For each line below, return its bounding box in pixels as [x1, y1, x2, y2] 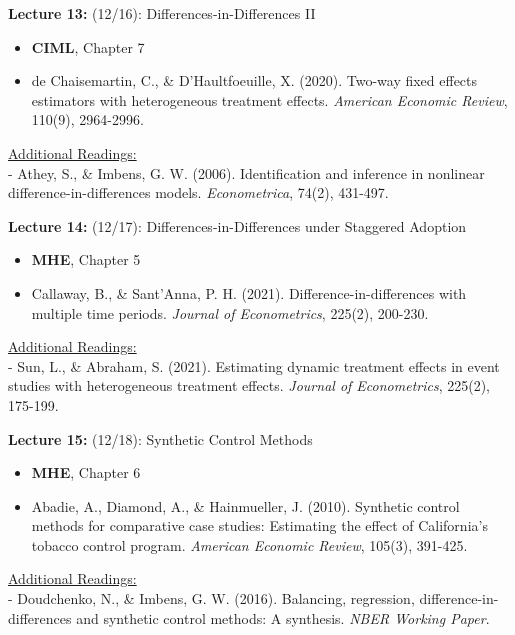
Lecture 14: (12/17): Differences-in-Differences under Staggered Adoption [8, 215, 467, 236]
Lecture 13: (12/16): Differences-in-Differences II [8, 3, 316, 23]
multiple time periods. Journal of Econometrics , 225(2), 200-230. [31, 302, 429, 323]
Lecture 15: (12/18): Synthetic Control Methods [8, 428, 313, 449]
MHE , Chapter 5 [31, 249, 141, 270]
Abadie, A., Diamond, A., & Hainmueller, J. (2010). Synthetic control [31, 495, 460, 516]
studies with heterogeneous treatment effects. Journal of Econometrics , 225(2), [8, 375, 491, 396]
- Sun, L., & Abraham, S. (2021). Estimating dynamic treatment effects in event [8, 355, 500, 376]
